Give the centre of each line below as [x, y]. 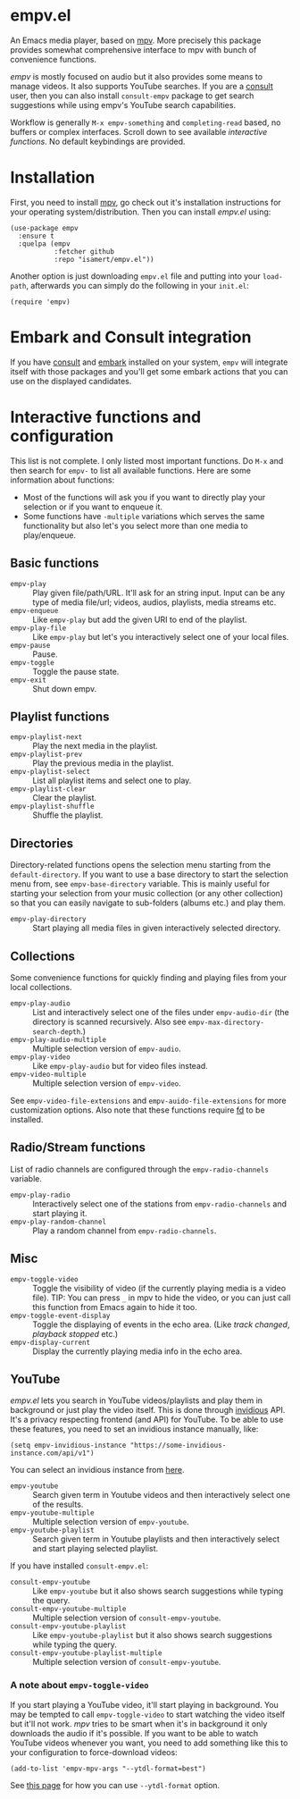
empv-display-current [50, 1342]
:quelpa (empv [44, 244]
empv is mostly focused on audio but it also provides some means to [136, 76]
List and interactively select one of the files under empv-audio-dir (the [161, 1012]
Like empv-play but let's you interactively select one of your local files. [161, 636]
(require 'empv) [40, 302]
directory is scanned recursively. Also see [109, 1021]
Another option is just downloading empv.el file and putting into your [136, 276]
